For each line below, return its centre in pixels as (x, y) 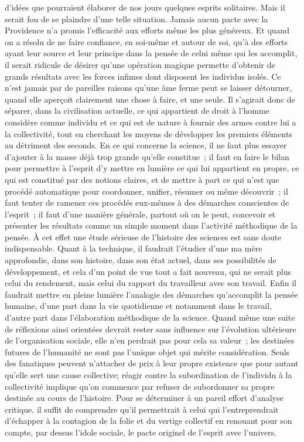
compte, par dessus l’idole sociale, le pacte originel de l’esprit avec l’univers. (141, 432)
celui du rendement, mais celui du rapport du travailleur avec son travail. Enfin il (151, 283)
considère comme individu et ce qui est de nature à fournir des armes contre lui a (151, 122)
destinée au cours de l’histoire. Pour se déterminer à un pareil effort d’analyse (144, 398)
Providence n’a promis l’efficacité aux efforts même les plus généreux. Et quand (147, 30)
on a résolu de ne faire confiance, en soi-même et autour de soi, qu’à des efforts (146, 41)
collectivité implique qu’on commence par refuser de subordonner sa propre (140, 386)
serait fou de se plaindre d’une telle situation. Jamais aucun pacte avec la (136, 18)
